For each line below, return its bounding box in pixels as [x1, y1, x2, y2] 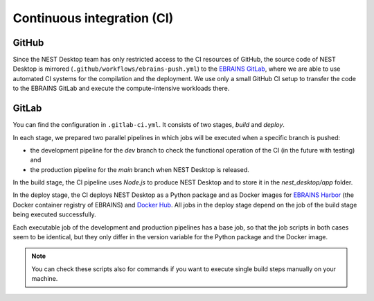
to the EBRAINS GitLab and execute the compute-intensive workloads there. [12, 84, 230, 93]
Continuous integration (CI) [12, 10, 174, 26]
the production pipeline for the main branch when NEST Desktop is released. [30, 165, 249, 173]
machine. [31, 275, 58, 283]
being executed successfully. [12, 210, 96, 218]
